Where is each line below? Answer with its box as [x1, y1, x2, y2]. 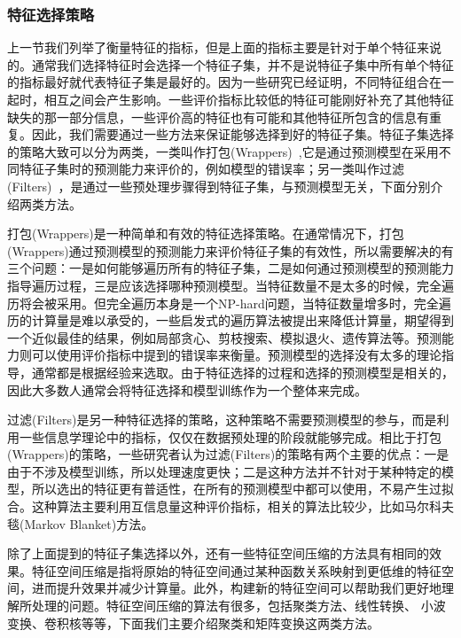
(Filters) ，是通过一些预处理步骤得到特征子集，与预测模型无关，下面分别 [7, 176, 431, 195]
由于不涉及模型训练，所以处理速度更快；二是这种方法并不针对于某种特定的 [7, 462, 441, 480]
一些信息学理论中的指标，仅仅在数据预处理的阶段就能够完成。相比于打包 [19, 427, 441, 446]
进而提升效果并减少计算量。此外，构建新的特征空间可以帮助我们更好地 [31, 579, 441, 597]
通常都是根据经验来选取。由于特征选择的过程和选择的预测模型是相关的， [31, 362, 454, 381]
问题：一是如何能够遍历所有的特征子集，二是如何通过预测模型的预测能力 [31, 259, 454, 277]
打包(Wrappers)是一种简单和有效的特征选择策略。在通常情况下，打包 [7, 224, 404, 243]
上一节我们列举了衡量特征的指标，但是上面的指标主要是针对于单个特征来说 [7, 38, 441, 57]
